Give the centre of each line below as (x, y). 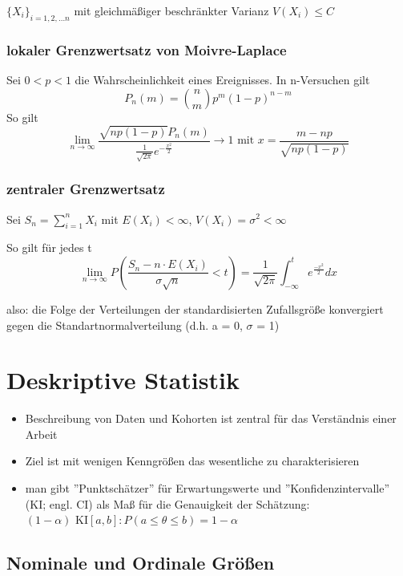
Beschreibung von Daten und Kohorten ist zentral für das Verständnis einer (211, 418)
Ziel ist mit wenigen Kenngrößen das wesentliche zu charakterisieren (192, 461)
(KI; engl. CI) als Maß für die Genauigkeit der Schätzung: (167, 503)
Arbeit (41, 434)
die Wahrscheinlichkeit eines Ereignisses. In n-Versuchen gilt (222, 80)
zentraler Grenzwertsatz (86, 189)
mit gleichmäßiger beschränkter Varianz (171, 10)
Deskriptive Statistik (123, 380)
